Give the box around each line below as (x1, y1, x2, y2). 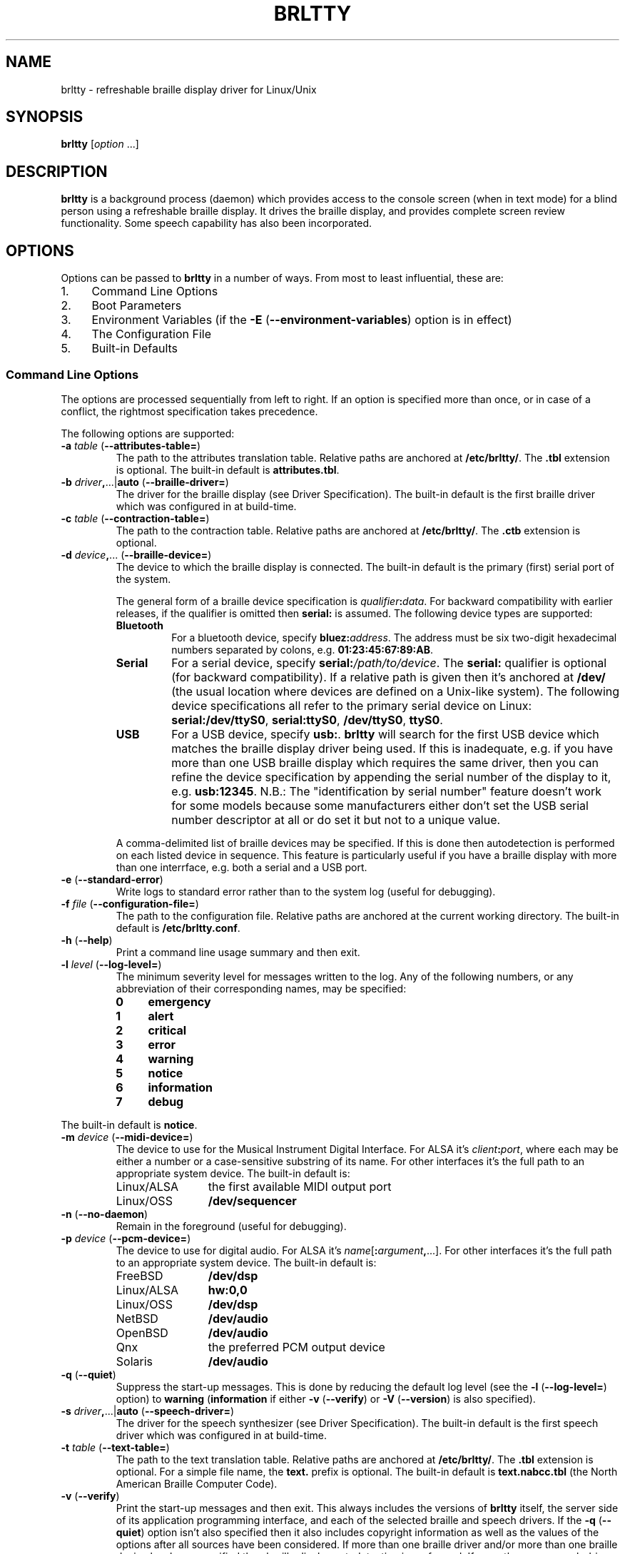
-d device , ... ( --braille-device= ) (61, 548, 212, 561)
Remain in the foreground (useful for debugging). (116, 1219, 347, 1232)
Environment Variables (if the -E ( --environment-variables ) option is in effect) (91, 313, 512, 327)
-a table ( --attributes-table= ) (61, 439, 201, 452)
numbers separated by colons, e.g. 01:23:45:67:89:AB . (171, 643, 433, 656)
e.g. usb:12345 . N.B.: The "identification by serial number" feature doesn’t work (171, 783, 602, 798)
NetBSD (116, 1311, 158, 1326)
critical (148, 1022, 187, 1037)
